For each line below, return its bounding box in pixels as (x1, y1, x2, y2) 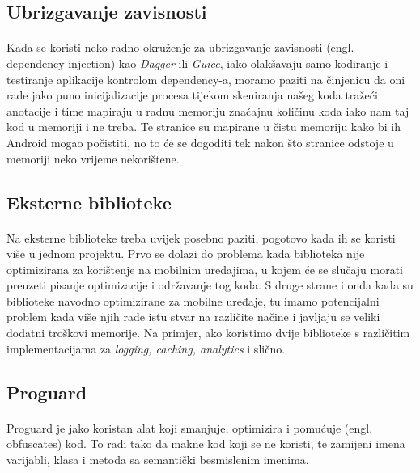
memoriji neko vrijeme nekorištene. (6, 150, 180, 167)
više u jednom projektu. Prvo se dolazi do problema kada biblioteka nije (6, 245, 365, 262)
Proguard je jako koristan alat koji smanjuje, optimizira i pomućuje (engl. (6, 419, 373, 436)
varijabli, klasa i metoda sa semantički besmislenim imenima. (6, 450, 309, 467)
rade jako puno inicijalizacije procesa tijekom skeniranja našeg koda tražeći (6, 87, 378, 103)
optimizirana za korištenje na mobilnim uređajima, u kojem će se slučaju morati (6, 260, 403, 277)
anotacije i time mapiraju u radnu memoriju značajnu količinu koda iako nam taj (6, 102, 409, 119)
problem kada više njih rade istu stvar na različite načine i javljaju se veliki (6, 308, 380, 325)
